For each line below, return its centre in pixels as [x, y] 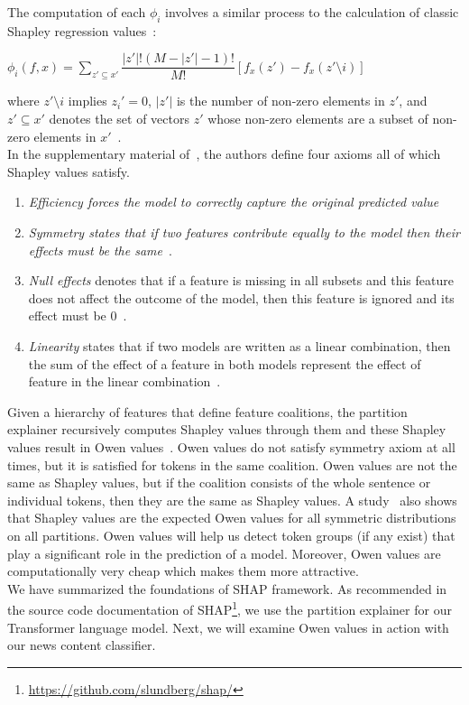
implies [87, 101]
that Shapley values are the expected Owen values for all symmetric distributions [232, 518]
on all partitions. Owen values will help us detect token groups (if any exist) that [231, 535]
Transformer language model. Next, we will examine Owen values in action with [228, 627]
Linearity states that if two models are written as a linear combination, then [239, 345]
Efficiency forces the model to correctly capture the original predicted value [234, 202]
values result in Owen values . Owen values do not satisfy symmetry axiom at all [231, 446]
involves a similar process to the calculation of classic [312, 12]
